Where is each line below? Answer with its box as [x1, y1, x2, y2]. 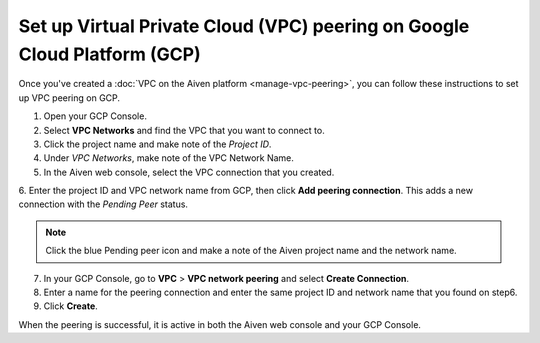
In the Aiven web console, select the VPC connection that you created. [43, 166, 335, 178]
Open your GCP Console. [43, 110, 147, 122]
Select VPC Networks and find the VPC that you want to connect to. [43, 124, 325, 136]
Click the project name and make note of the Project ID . [43, 138, 272, 150]
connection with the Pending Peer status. [18, 198, 189, 210]
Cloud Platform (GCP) [18, 43, 202, 65]
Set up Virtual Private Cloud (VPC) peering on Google [18, 15, 470, 37]
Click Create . [43, 300, 99, 312]
